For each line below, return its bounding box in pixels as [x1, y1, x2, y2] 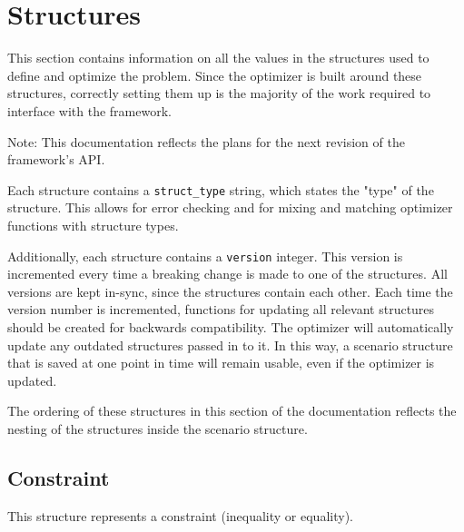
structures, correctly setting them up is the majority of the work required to [7, 84, 431, 103]
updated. [7, 370, 57, 389]
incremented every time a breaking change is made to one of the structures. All [7, 264, 448, 283]
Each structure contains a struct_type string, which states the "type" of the [7, 180, 434, 199]
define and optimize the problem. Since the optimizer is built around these [7, 65, 422, 84]
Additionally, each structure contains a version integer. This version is [7, 246, 403, 265]
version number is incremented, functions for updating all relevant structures [7, 300, 435, 319]
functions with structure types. [7, 215, 179, 234]
